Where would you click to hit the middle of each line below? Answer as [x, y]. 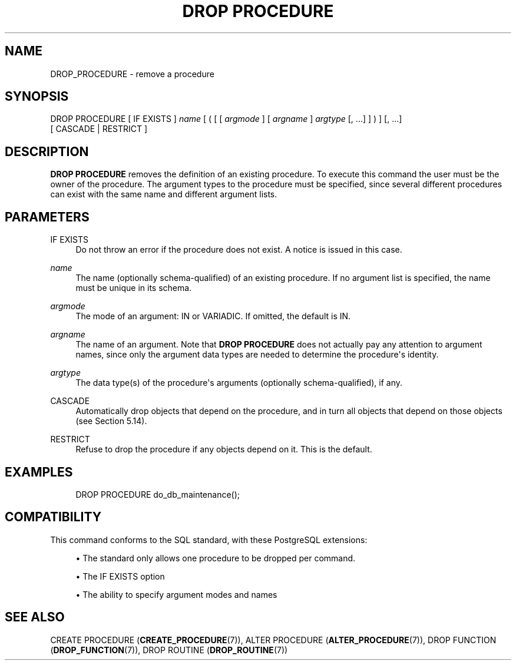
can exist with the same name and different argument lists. [164, 194]
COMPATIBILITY [53, 517]
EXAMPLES [39, 472]
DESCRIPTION [47, 151]
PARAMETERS [47, 217]
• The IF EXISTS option [120, 576]
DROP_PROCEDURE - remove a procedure [132, 74]
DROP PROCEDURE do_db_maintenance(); [158, 494]
